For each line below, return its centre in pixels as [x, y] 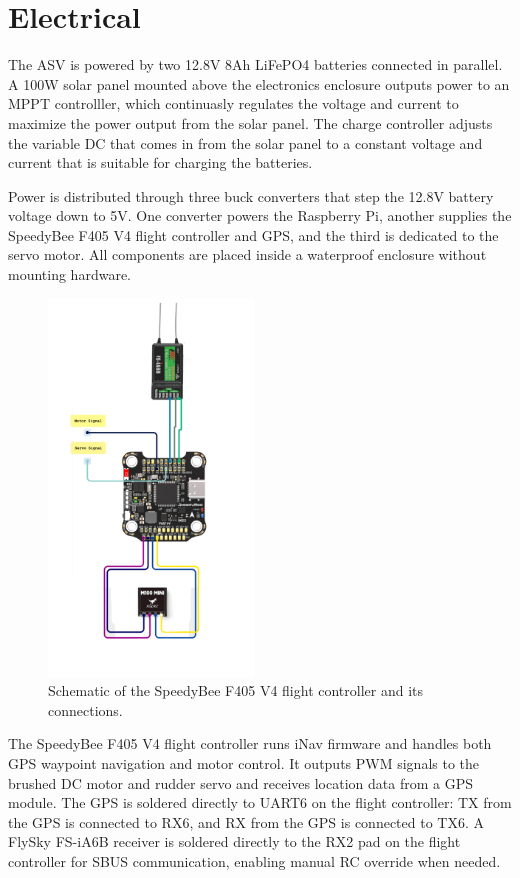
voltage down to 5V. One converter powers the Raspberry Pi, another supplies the [260, 215]
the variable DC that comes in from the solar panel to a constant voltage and [245, 142]
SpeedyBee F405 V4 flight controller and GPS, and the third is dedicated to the [253, 234]
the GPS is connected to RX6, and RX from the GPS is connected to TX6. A [246, 821]
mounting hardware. [69, 274]
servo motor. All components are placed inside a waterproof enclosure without [247, 254]
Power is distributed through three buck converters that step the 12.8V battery [251, 195]
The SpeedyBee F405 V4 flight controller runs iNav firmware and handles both [250, 743]
